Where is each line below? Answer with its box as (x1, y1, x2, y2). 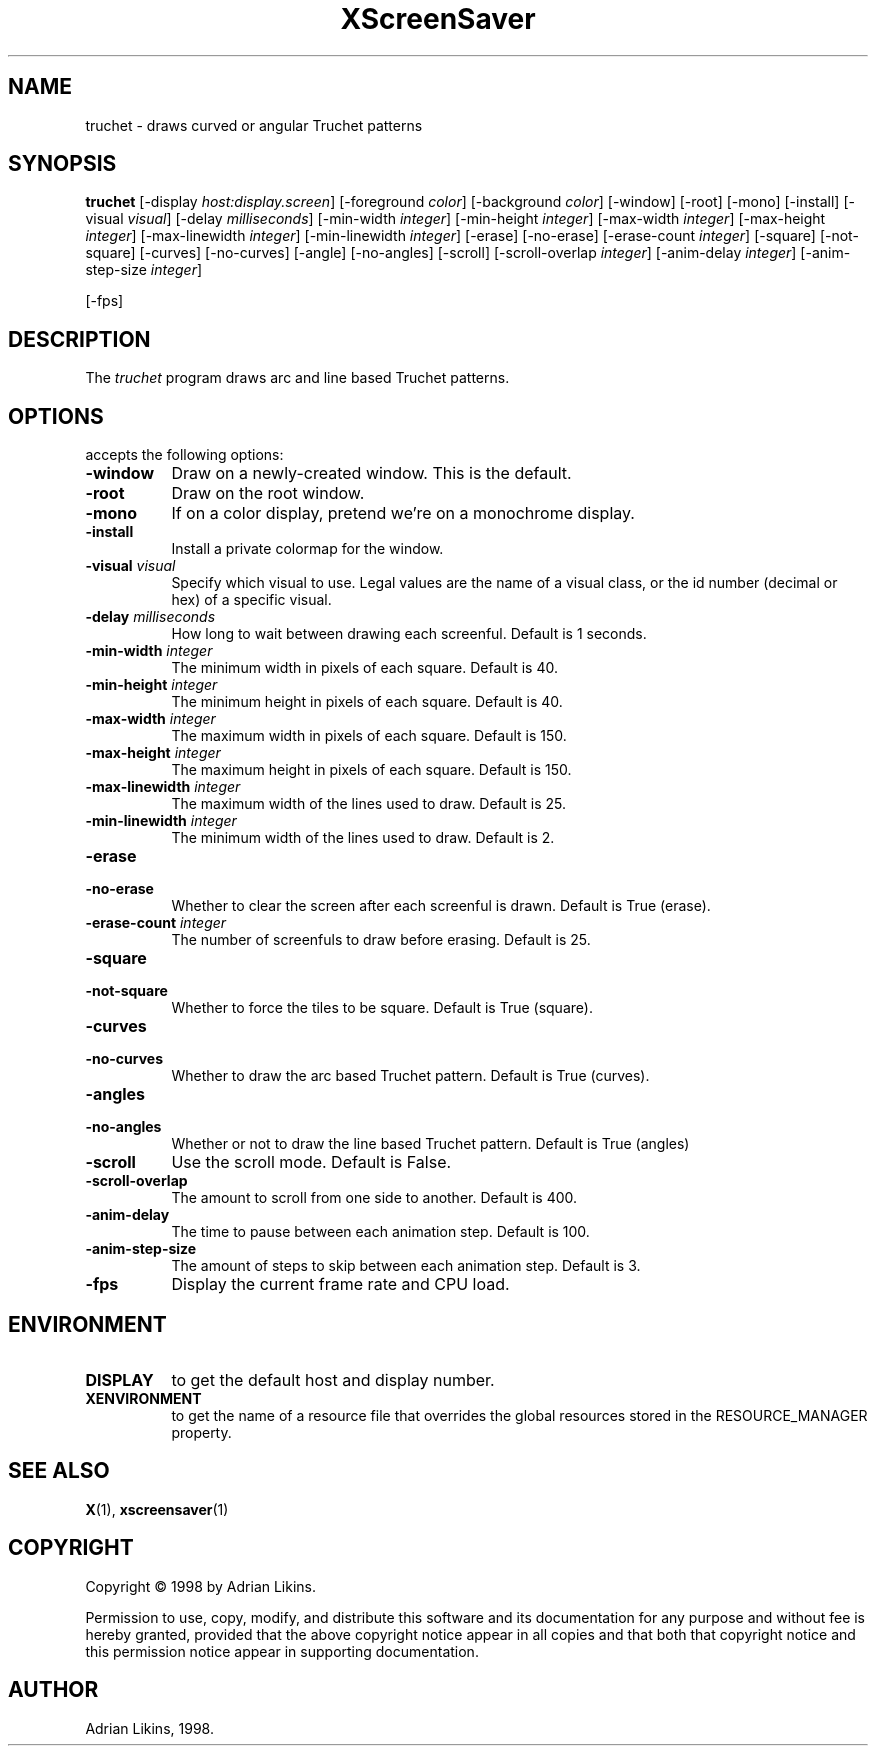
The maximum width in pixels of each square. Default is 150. (171, 727, 567, 745)
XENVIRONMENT (85, 1389, 202, 1407)
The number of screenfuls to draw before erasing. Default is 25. (171, 931, 591, 949)
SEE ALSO (8, 1458, 110, 1484)
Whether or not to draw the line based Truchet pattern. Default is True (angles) (171, 1135, 690, 1153)
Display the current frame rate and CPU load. (171, 1274, 510, 1295)
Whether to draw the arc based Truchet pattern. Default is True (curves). (171, 1067, 650, 1085)
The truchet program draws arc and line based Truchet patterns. (85, 369, 510, 387)
